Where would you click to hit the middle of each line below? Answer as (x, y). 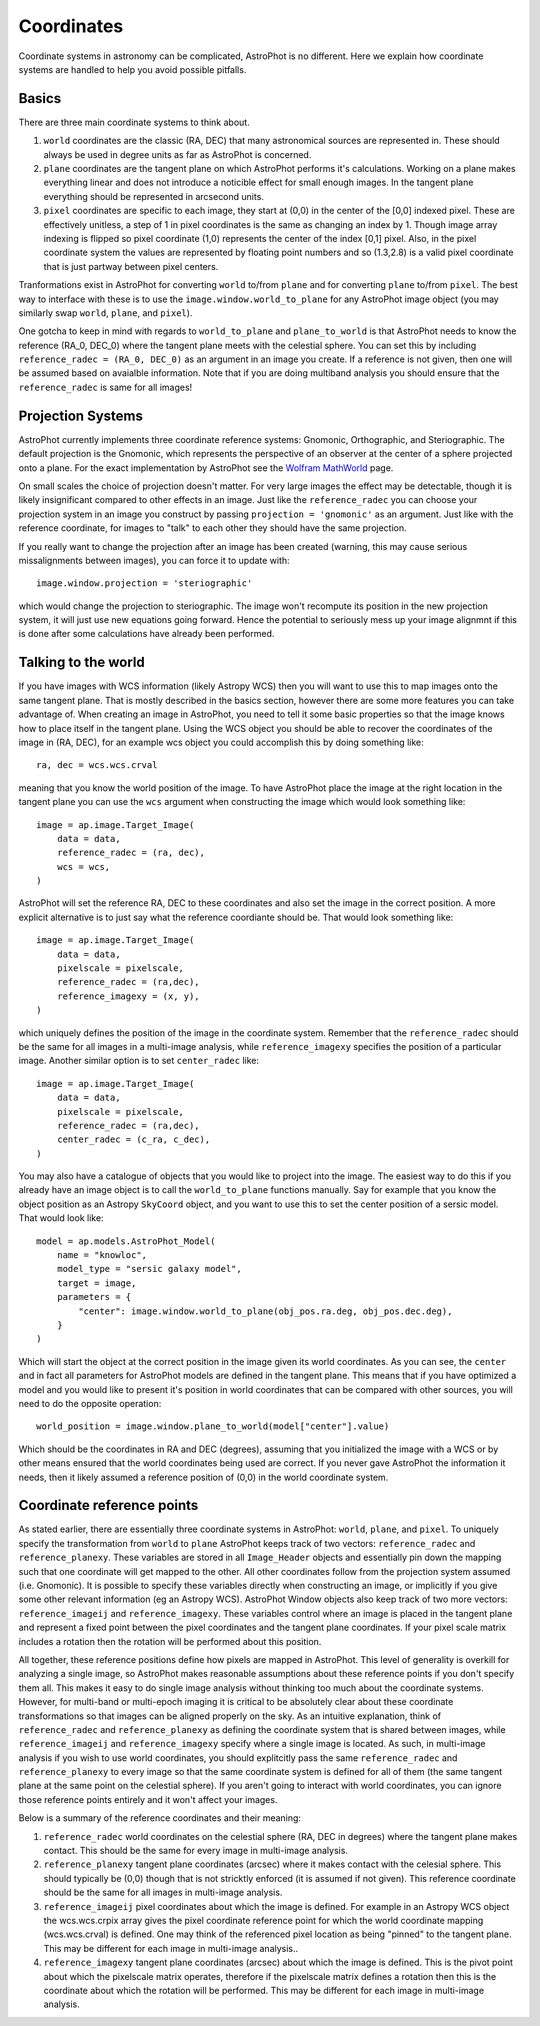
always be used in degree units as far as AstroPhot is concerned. (177, 154)
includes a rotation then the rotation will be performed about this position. (170, 1641)
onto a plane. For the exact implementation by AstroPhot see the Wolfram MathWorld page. (206, 467)
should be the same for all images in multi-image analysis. (163, 1892)
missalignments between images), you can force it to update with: (154, 560)
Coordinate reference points (108, 1505)
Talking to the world (81, 662)
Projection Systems (81, 415)
